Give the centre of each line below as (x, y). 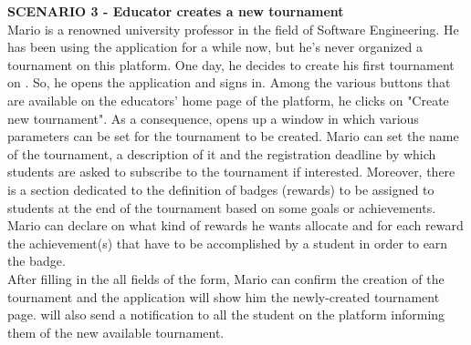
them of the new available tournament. (116, 332)
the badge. (37, 261)
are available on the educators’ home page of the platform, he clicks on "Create (228, 100)
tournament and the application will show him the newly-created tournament (224, 296)
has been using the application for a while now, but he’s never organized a (215, 47)
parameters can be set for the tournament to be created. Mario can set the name (233, 136)
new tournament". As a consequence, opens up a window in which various (213, 118)
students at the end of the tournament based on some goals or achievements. (222, 207)
